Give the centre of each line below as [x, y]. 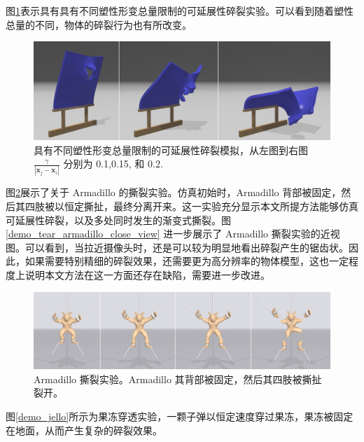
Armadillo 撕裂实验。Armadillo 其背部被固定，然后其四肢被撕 [173, 379]
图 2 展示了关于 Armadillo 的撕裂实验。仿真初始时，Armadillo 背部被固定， [174, 192]
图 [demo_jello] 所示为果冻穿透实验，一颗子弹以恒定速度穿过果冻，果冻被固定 [180, 416]
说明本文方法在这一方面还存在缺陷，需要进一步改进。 [147, 275]
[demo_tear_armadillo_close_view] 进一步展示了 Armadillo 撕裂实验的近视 [173, 234]
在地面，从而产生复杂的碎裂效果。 [84, 430]
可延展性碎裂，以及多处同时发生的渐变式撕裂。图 [118, 220]
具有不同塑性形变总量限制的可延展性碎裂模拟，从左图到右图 [171, 150]
